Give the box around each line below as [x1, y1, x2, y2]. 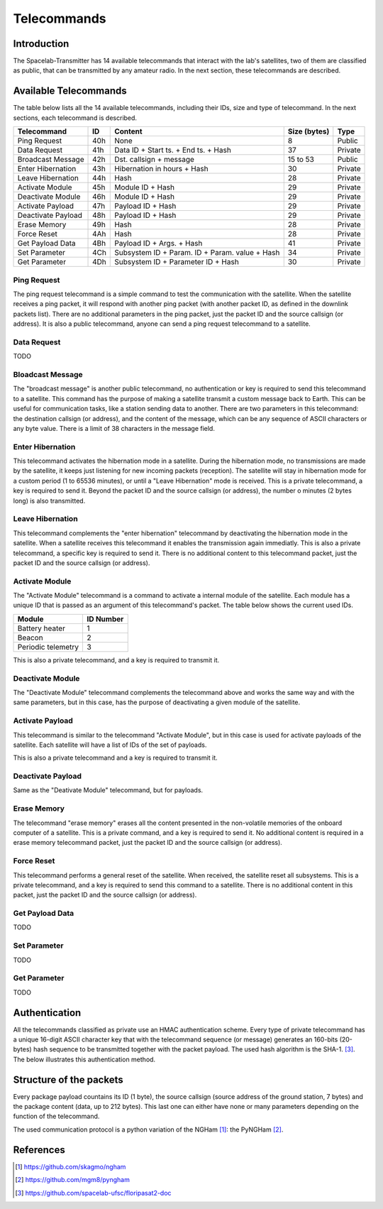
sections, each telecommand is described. [13, 114, 138, 122]
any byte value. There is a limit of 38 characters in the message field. [13, 424, 216, 432]
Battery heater [17, 623, 65, 633]
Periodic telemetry [17, 642, 79, 652]
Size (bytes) [287, 126, 330, 136]
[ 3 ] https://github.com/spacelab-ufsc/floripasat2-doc [15, 1188, 172, 1197]
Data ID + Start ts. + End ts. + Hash [114, 146, 232, 155]
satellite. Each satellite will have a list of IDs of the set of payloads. [13, 740, 207, 749]
